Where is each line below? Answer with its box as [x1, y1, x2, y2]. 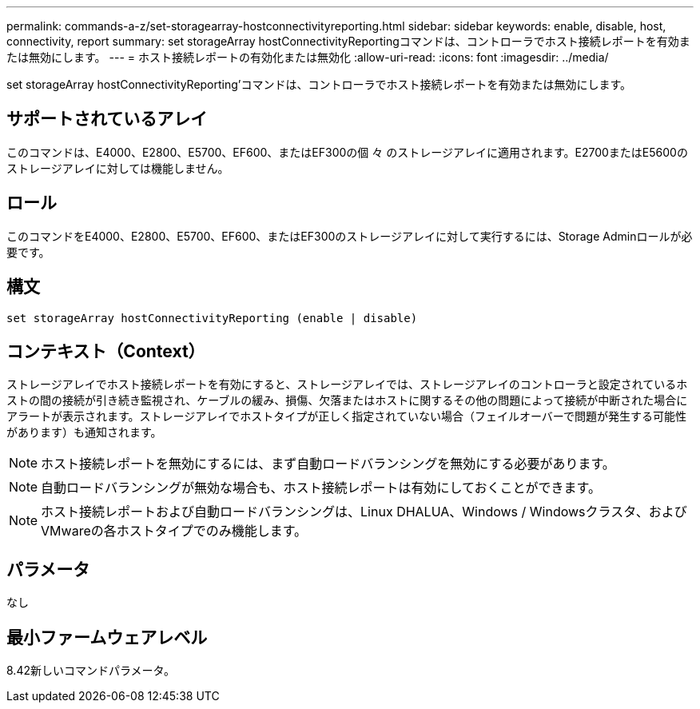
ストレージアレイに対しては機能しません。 [6, 161, 229, 175]
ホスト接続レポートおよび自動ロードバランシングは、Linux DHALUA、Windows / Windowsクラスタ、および [41, 504, 687, 520]
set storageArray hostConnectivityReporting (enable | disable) [6, 311, 418, 325]
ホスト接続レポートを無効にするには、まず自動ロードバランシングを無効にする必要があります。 [41, 456, 615, 472]
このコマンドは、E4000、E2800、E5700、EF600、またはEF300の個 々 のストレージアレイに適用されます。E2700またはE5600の [6, 145, 688, 159]
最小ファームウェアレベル [6, 627, 208, 647]
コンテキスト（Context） [6, 341, 205, 361]
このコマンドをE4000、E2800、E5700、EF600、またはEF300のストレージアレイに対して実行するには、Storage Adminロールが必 [6, 229, 693, 243]
